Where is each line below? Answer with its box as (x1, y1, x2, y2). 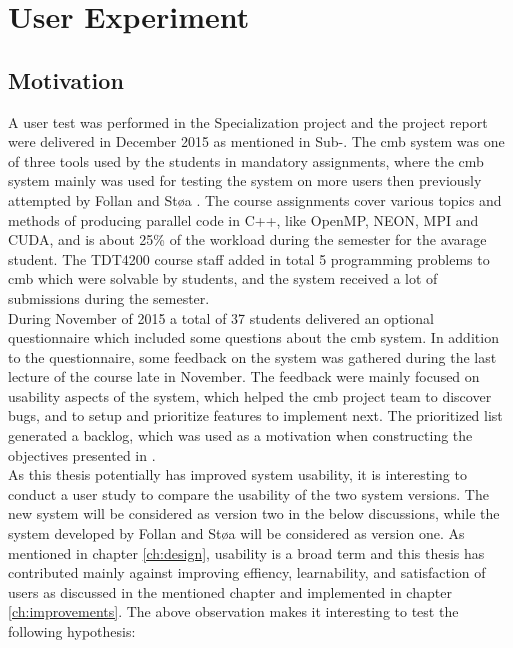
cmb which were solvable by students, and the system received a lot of (8, 268, 438, 289)
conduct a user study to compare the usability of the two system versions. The (8, 483, 489, 504)
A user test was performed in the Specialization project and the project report (8, 111, 488, 132)
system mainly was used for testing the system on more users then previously (8, 170, 482, 191)
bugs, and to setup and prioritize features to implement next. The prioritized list (8, 405, 503, 426)
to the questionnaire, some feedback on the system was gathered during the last (8, 346, 497, 367)
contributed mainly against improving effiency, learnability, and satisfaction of (8, 562, 486, 583)
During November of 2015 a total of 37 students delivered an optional (8, 307, 434, 328)
